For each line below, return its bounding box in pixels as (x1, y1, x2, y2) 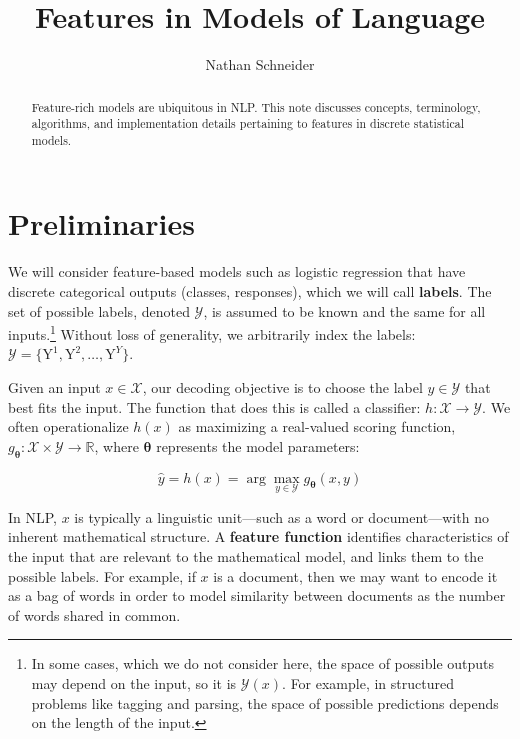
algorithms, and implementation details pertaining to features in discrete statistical (31, 115, 465, 132)
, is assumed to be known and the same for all (203, 300, 486, 321)
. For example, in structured (282, 673, 454, 693)
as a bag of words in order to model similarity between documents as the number (8, 585, 506, 606)
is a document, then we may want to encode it (213, 565, 498, 586)
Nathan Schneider (205, 54, 315, 75)
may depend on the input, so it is (31, 673, 237, 693)
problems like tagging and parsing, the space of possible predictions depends (31, 692, 499, 713)
